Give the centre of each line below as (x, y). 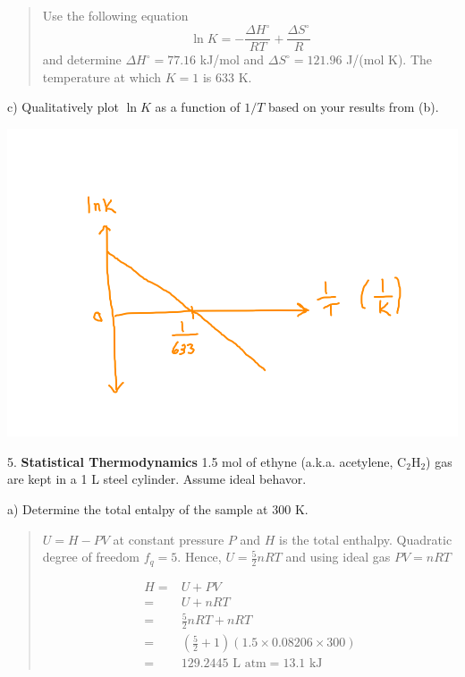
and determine (82, 59)
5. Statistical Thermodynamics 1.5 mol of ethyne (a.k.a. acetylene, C (207, 461)
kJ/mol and (232, 59)
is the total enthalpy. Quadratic (366, 539)
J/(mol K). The (389, 59)
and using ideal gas (338, 557)
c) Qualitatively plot (63, 107)
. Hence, (199, 557)
